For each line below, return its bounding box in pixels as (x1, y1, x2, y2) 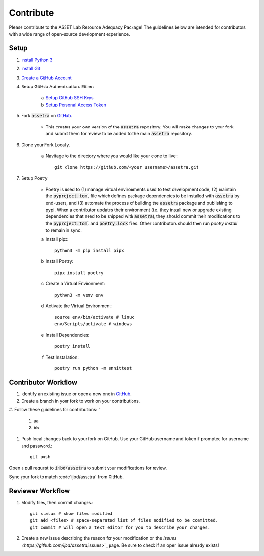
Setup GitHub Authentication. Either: (21, 84, 95, 90)
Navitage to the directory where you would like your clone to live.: (45, 153, 178, 159)
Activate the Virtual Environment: (45, 303, 112, 309)
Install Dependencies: (45, 332, 89, 338)
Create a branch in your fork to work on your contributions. (21, 398, 140, 404)
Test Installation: (45, 354, 79, 360)
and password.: (21, 443, 53, 449)
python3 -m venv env (54, 292, 104, 298)
